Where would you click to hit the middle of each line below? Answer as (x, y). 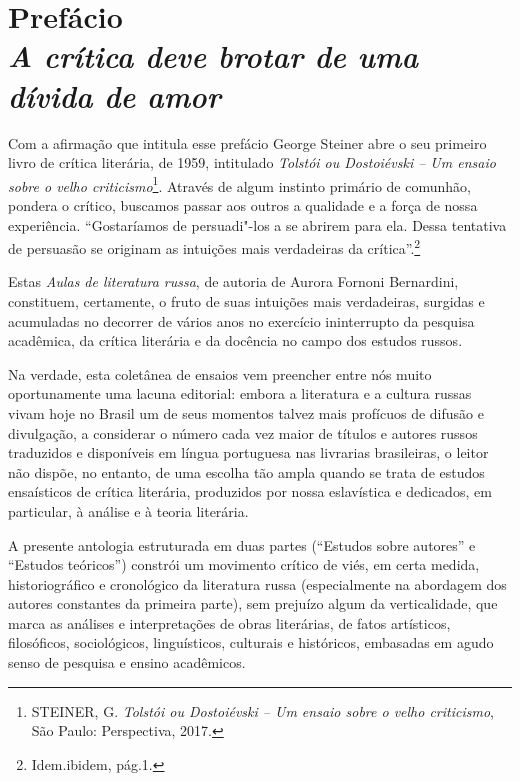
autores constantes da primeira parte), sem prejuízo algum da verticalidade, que (253, 603)
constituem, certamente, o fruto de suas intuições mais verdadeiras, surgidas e (246, 300)
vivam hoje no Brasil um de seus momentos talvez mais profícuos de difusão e (246, 412)
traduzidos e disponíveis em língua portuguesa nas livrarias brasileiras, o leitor (248, 452)
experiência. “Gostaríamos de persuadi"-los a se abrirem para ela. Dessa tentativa (257, 224)
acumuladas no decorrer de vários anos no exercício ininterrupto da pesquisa (241, 320)
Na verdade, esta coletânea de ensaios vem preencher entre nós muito (220, 373)
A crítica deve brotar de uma (213, 56)
